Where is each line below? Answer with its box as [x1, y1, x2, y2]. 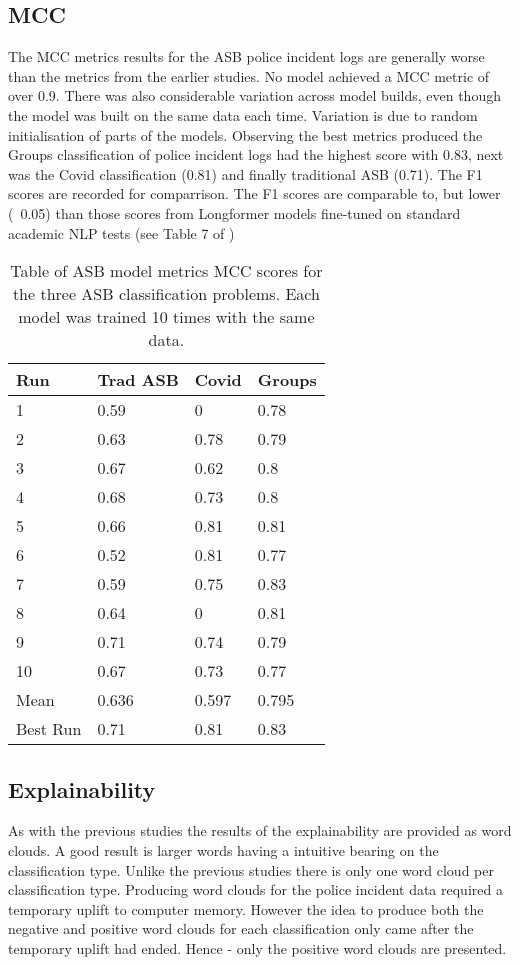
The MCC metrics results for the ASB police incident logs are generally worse [8, 46, 485, 67]
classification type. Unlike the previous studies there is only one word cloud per [8, 859, 494, 880]
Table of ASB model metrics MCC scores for [10, 259, 323, 283]
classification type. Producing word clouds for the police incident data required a [8, 879, 503, 900]
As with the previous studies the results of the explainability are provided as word [8, 820, 512, 841]
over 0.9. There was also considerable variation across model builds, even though [8, 85, 501, 106]
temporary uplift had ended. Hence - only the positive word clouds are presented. [8, 937, 507, 958]
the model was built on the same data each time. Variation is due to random [8, 104, 478, 125]
